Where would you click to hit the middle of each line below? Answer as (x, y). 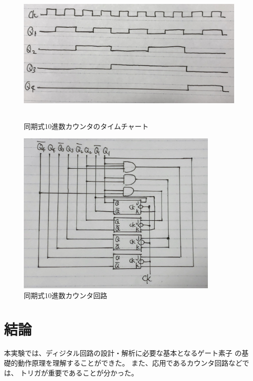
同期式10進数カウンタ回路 (65, 295)
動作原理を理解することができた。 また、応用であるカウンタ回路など (130, 363)
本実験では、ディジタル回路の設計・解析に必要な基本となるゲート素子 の (123, 353)
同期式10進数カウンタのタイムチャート (86, 126)
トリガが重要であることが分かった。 (79, 372)
